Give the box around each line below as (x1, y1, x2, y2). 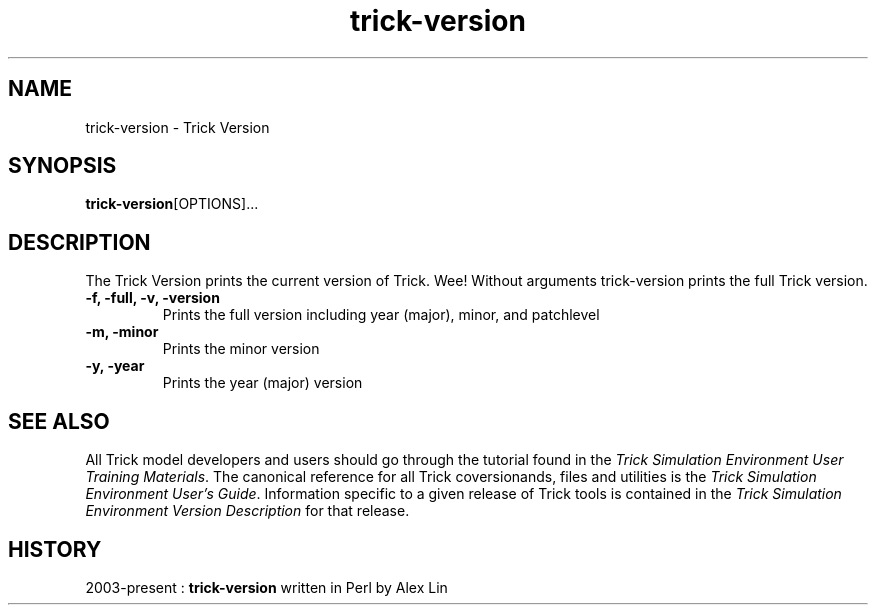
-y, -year (85, 357, 145, 375)
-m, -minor (85, 323, 159, 341)
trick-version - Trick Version (85, 118, 270, 136)
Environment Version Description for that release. (85, 502, 410, 520)
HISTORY (8, 536, 102, 562)
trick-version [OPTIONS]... (85, 195, 259, 213)
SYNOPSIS (8, 153, 117, 179)
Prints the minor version (162, 340, 320, 358)
